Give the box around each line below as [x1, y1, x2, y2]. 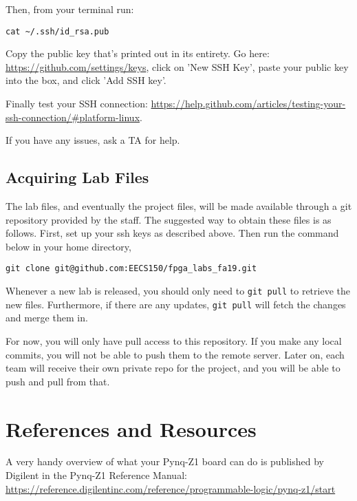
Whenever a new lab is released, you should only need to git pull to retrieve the [6, 284, 350, 298]
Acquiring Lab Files [6, 167, 149, 188]
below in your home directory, [6, 239, 131, 253]
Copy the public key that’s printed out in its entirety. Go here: [6, 46, 270, 61]
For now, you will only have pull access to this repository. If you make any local [6, 333, 342, 348]
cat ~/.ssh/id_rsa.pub [6, 26, 109, 36]
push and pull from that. [6, 374, 110, 388]
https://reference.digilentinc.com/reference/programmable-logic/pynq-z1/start [6, 481, 336, 495]
